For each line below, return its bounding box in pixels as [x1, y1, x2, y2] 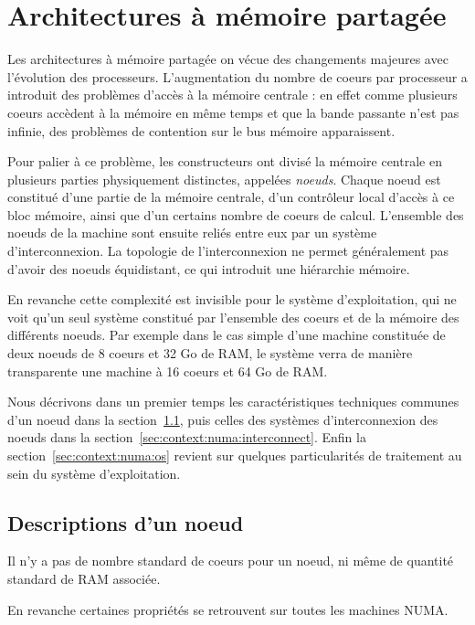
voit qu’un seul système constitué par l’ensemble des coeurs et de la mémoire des [7, 307, 459, 326]
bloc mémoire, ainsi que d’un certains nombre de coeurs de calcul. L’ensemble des [7, 205, 464, 224]
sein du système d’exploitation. [7, 463, 181, 482]
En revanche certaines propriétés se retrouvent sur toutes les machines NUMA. [7, 599, 449, 619]
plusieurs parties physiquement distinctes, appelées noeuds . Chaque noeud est [7, 169, 441, 188]
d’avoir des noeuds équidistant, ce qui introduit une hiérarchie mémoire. [7, 259, 410, 278]
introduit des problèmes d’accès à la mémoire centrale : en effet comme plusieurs [7, 85, 458, 104]
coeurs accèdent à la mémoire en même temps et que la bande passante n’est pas [7, 102, 459, 122]
